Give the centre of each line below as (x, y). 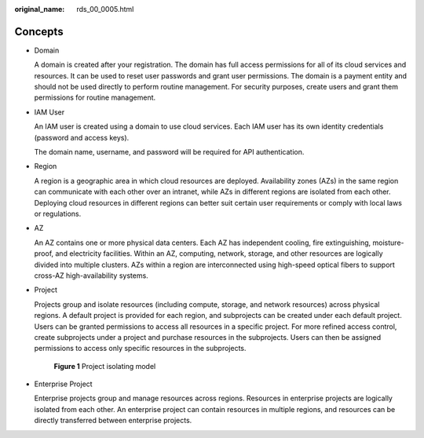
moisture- (388, 243)
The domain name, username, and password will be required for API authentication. (169, 152)
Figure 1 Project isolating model (105, 366)
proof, (44, 254)
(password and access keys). (82, 137)
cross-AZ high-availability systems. (91, 276)
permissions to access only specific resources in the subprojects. (140, 349)
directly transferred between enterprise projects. (113, 421)
